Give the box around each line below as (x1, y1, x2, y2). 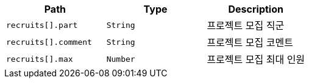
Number (106, 54, 135, 64)
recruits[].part (6, 20, 78, 30)
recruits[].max (6, 54, 73, 64)
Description (228, 3, 283, 15)
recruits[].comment (6, 37, 92, 47)
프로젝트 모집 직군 (207, 19, 285, 32)
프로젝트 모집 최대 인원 (207, 53, 305, 65)
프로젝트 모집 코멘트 (207, 36, 293, 48)
